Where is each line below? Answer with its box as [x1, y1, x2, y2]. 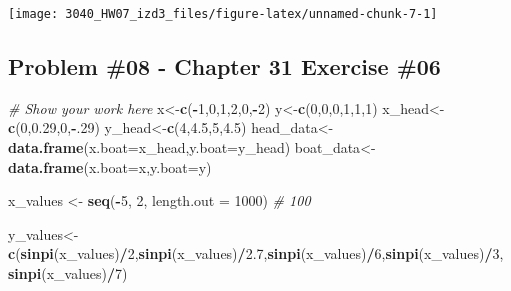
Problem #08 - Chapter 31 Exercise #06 [8, 51, 441, 82]
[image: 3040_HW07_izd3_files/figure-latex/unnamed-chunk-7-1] [8, 7, 438, 21]
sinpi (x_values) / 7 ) [8, 263, 128, 284]
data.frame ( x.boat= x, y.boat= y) [8, 156, 212, 177]
